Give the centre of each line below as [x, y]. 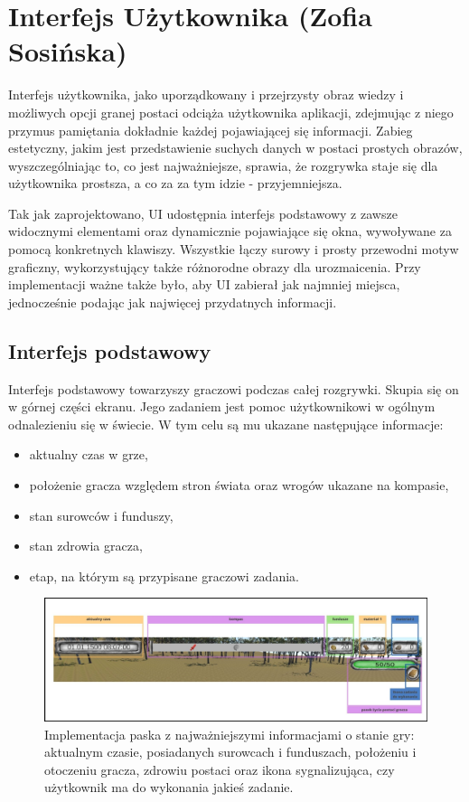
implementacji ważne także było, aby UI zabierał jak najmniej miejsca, [204, 284]
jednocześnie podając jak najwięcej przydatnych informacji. [173, 302]
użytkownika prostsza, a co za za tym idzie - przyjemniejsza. [175, 183]
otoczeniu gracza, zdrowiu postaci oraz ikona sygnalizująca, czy [220, 769]
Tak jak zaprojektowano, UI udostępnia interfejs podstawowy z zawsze [203, 213]
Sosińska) [68, 51]
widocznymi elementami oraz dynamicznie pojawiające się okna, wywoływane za [230, 231]
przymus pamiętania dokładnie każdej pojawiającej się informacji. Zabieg [211, 130]
